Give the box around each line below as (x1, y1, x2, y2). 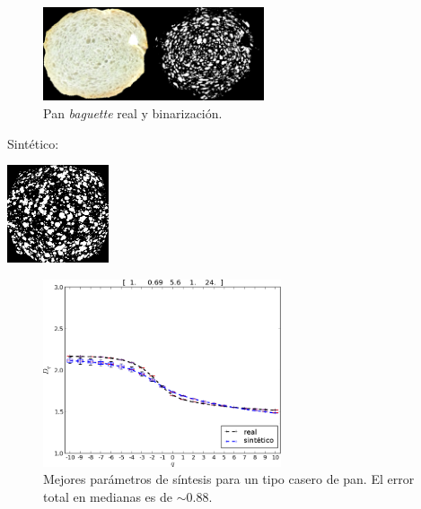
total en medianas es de (43, 487, 173, 506)
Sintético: (7, 134, 59, 152)
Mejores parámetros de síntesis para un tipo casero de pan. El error (43, 470, 415, 488)
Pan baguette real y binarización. (43, 103, 223, 122)
